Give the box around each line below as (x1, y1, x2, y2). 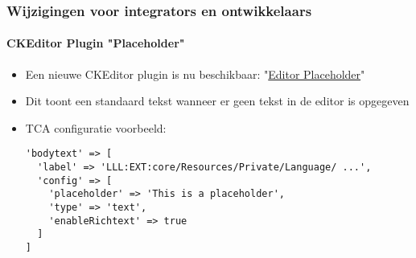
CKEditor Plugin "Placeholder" (6, 35, 185, 51)
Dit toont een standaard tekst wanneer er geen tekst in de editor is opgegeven (25, 92, 410, 109)
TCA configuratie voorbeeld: (25, 119, 167, 136)
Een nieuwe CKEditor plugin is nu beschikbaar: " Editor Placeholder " (25, 65, 365, 82)
